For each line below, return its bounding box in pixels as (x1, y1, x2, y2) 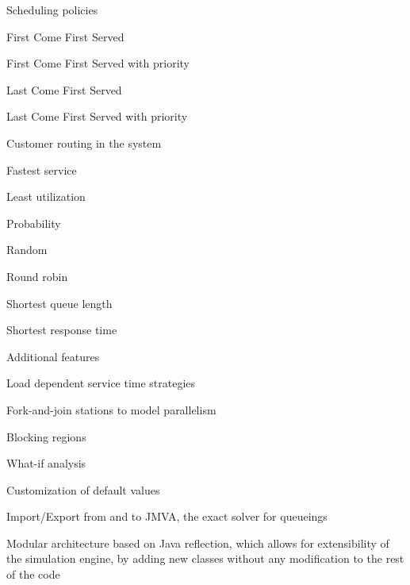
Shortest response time (6, 321, 117, 338)
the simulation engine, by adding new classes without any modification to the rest (6, 550, 404, 567)
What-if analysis (6, 455, 86, 471)
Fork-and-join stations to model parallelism (6, 401, 216, 418)
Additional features (6, 348, 100, 364)
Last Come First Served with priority (6, 108, 188, 125)
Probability (6, 214, 61, 231)
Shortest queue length (6, 294, 113, 311)
